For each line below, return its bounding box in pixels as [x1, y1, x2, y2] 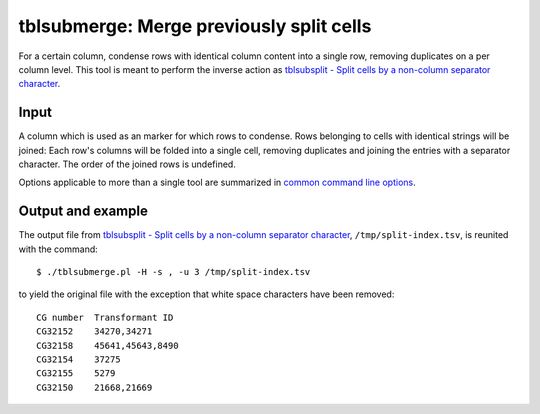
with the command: [18, 243, 99, 255]
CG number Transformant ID [36, 311, 174, 323]
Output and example [18, 203, 149, 220]
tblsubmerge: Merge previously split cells [18, 15, 372, 37]
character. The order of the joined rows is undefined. [18, 158, 237, 170]
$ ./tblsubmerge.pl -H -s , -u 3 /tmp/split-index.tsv [36, 266, 311, 278]
